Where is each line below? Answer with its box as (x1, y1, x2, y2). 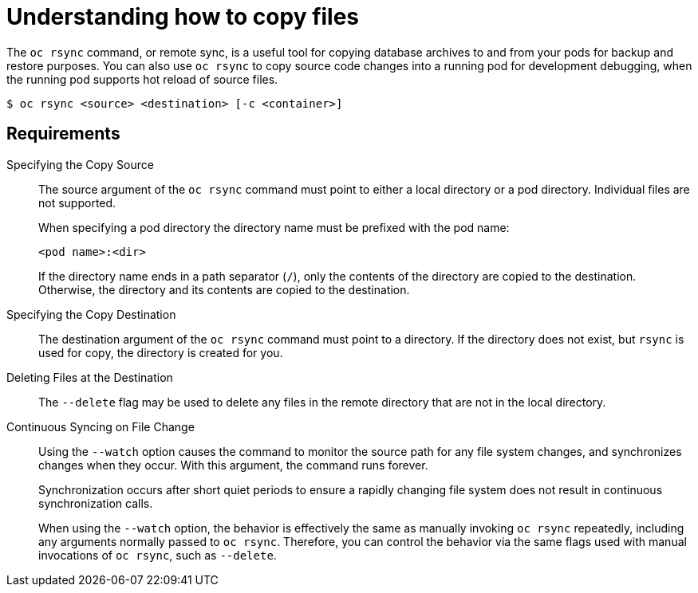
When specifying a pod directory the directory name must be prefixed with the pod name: (38, 220, 510, 234)
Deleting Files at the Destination (6, 370, 173, 384)
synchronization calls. (38, 496, 153, 510)
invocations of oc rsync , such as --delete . (38, 548, 277, 562)
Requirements (6, 124, 120, 144)
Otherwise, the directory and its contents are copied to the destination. (38, 282, 410, 296)
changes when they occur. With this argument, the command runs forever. (38, 458, 428, 472)
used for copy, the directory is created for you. (38, 345, 283, 359)
